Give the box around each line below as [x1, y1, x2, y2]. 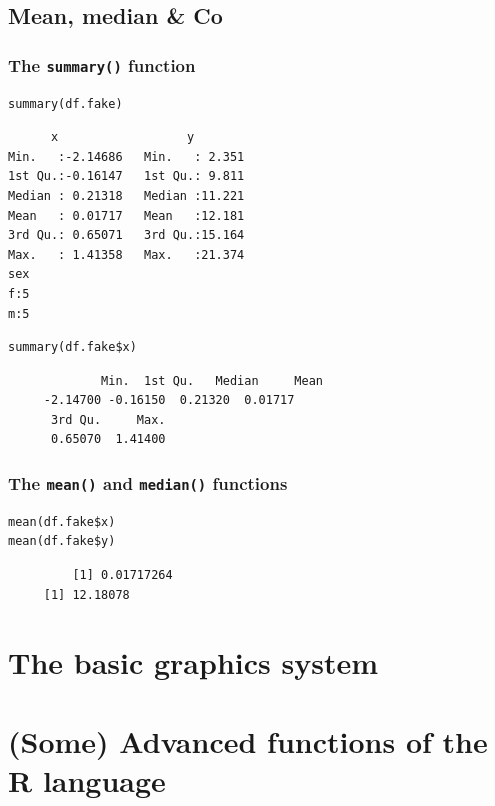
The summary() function [8, 52, 196, 77]
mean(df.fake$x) [8, 514, 116, 529]
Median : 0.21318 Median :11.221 [8, 188, 245, 203]
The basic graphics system [8, 642, 378, 683]
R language [8, 759, 166, 800]
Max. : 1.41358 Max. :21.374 [8, 247, 245, 262]
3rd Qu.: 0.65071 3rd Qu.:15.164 [8, 228, 245, 243]
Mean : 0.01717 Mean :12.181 [8, 208, 245, 223]
